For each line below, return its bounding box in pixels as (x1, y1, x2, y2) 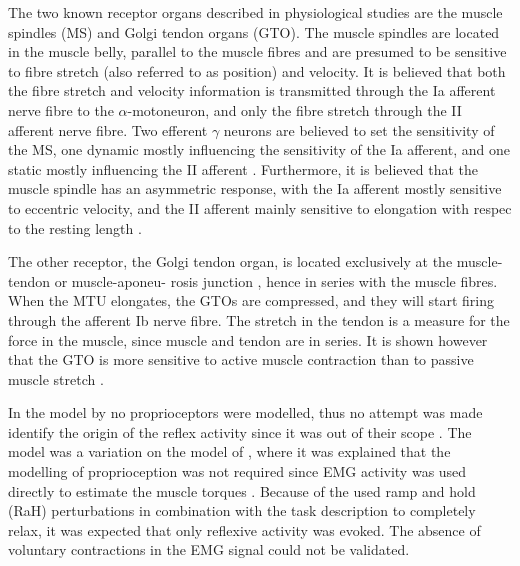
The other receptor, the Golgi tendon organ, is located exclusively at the (8, 251, 453, 272)
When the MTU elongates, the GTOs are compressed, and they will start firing (8, 290, 494, 311)
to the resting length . (8, 217, 142, 238)
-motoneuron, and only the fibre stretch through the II (127, 99, 462, 120)
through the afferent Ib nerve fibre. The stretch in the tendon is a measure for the (8, 309, 510, 330)
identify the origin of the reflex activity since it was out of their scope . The (8, 421, 472, 442)
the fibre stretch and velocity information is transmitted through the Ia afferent (8, 80, 496, 101)
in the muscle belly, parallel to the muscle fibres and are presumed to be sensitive (8, 41, 507, 62)
